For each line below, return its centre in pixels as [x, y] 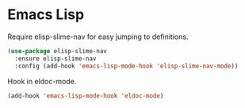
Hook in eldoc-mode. [42, 81]
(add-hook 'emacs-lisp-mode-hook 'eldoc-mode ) [86, 96]
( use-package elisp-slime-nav [57, 51]
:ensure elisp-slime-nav [56, 58]
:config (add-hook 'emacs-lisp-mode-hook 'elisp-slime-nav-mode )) [126, 66]
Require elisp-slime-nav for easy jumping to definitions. [98, 37]
